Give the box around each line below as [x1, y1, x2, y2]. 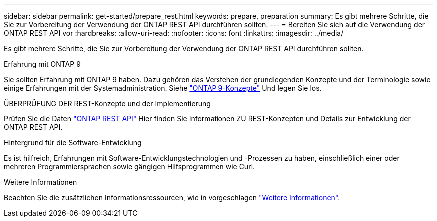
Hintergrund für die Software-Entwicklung [4, 138, 142, 147]
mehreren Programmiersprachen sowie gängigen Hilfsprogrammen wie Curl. [4, 162, 255, 171]
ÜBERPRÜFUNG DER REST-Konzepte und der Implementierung [4, 99, 211, 108]
